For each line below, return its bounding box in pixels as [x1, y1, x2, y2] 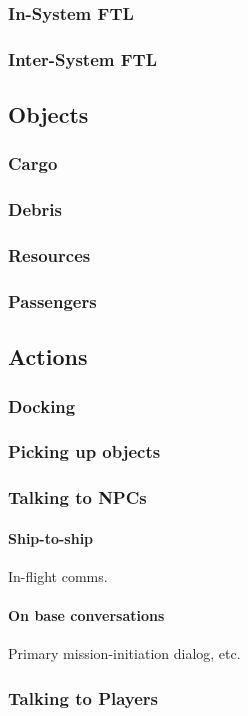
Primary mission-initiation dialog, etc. [8, 643, 241, 664]
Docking [8, 393, 76, 418]
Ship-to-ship [8, 527, 94, 548]
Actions [8, 341, 88, 372]
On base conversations [8, 605, 165, 626]
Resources [8, 243, 91, 268]
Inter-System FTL [8, 46, 157, 71]
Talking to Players [8, 685, 159, 710]
